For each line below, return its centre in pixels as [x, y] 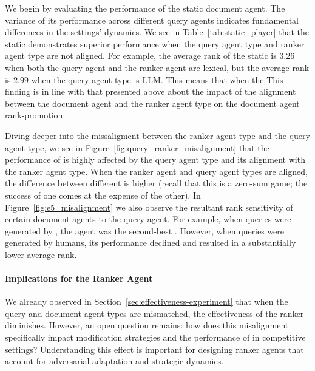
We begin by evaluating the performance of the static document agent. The [145, 8]
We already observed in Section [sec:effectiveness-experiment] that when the [147, 301]
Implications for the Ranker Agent [79, 278]
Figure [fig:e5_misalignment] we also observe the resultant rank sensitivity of [149, 207]
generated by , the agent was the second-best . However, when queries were [145, 230]
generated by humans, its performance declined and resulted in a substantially [151, 243]
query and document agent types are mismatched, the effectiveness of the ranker [154, 313]
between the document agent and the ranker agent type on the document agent [152, 103]
